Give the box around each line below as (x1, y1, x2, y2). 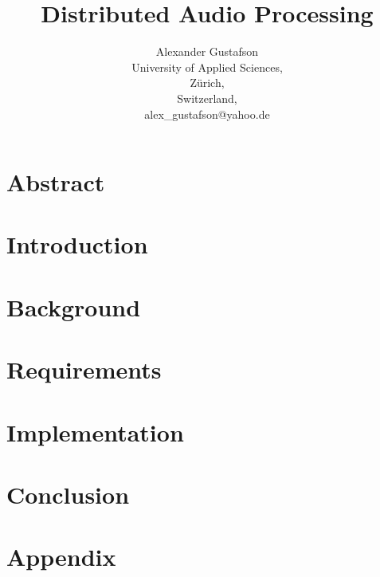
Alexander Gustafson (155, 43, 259, 60)
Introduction (6, 228, 148, 261)
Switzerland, (177, 89, 237, 106)
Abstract (6, 166, 105, 198)
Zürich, (190, 74, 225, 91)
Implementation (6, 415, 184, 448)
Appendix (6, 540, 116, 573)
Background (6, 290, 141, 323)
